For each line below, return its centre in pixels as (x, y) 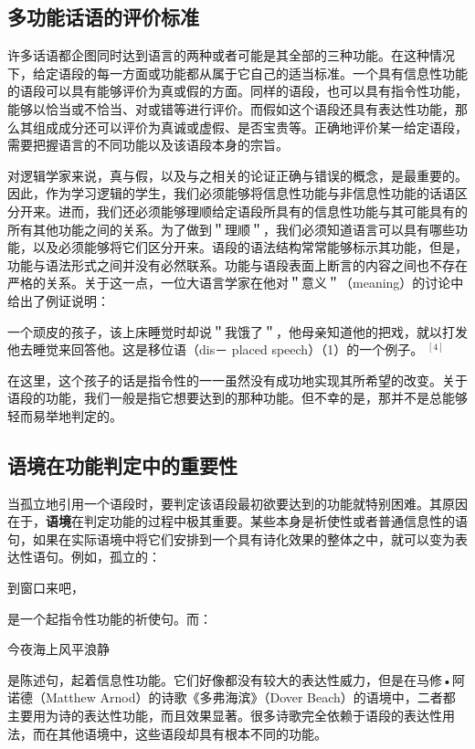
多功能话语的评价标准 (103, 17)
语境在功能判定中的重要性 (122, 464)
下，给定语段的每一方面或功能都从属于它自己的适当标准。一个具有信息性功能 (237, 73)
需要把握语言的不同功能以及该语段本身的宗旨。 (148, 145)
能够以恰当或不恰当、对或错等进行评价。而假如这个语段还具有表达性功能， (231, 108)
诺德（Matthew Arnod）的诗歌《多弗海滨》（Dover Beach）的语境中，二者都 (232, 697)
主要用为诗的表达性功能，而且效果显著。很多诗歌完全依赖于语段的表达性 (225, 716)
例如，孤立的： (116, 557)
